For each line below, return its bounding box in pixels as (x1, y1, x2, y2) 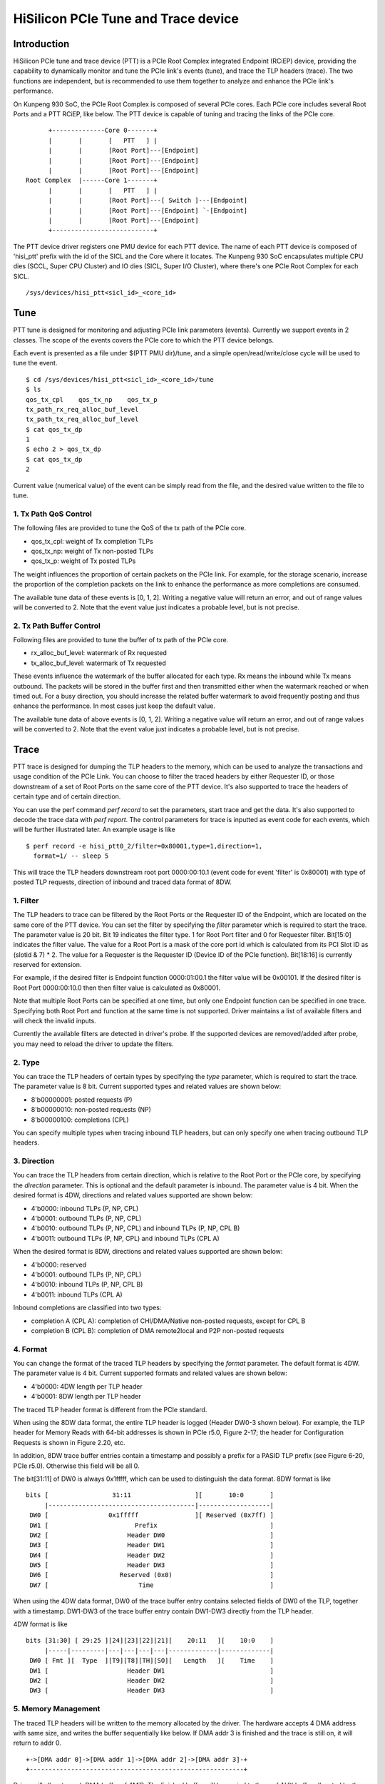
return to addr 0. (13, 1738, 62, 1748)
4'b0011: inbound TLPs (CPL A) (31, 1290, 123, 1299)
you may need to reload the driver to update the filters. (13, 1039, 174, 1048)
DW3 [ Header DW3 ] (29, 1686, 274, 1695)
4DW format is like (13, 1620, 68, 1628)
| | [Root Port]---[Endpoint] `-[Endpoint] (48, 206, 248, 214)
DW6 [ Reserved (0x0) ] (29, 1571, 274, 1579)
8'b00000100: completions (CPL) (31, 1115, 129, 1124)
